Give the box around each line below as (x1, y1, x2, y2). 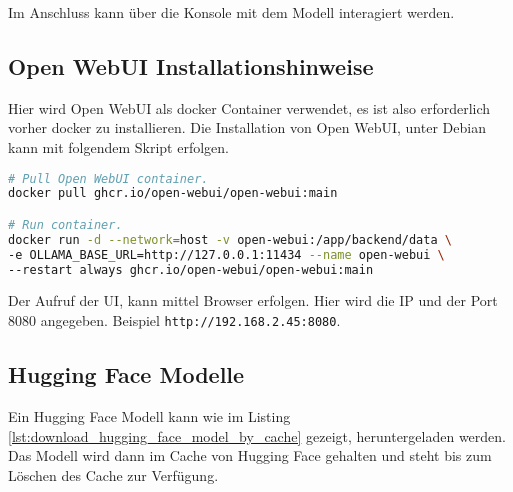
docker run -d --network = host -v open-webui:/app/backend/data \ (8, 232, 452, 247)
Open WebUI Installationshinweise (8, 50, 374, 81)
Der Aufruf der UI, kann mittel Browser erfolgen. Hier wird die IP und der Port (8, 290, 498, 311)
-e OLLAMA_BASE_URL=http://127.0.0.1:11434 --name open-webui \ (8, 247, 445, 262)
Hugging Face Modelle (8, 359, 245, 390)
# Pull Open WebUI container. (8, 171, 209, 186)
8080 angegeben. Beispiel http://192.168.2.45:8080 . (8, 310, 341, 331)
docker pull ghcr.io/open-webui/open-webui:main (8, 186, 338, 201)
